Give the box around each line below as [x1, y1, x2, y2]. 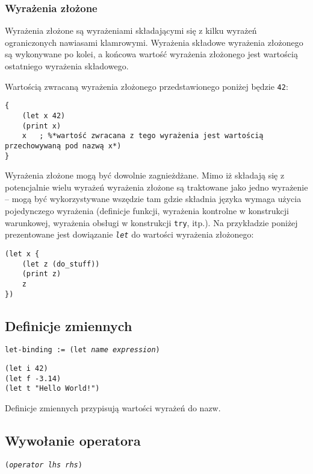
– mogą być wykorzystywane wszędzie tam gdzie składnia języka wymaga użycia [5, 192, 302, 205]
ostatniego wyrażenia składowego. [5, 60, 129, 72]
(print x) [22, 121, 61, 130]
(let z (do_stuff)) [22, 259, 100, 268]
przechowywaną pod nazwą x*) [5, 141, 122, 150]
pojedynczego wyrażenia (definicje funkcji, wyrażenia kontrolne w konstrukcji [5, 204, 289, 216]
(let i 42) [5, 364, 48, 373]
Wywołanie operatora [5, 431, 141, 449]
